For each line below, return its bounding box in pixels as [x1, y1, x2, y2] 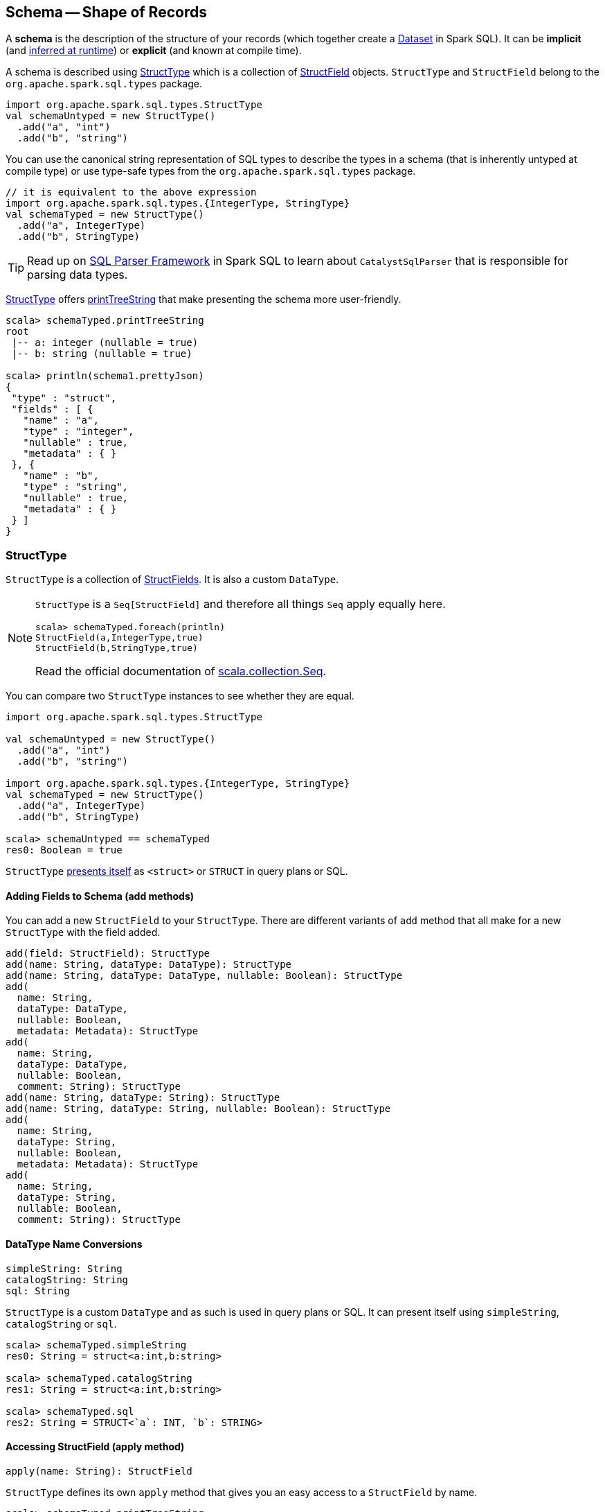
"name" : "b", [23, 470, 99, 482]
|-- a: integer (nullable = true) [11, 337, 199, 349]
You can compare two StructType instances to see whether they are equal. [6, 690, 354, 702]
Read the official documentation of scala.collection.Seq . [35, 664, 327, 679]
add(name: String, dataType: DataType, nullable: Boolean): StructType [6, 970, 403, 982]
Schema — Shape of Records [6, 3, 207, 21]
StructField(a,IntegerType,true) [35, 632, 204, 643]
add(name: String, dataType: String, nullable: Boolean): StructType [6, 1103, 391, 1115]
